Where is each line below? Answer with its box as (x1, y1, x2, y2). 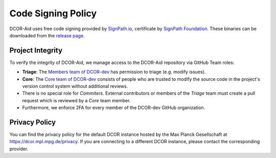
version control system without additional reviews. (22, 83, 128, 89)
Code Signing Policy (9, 8, 97, 19)
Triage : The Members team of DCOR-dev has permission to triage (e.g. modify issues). (22, 69, 206, 75)
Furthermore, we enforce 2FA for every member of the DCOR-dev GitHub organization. (22, 105, 205, 111)
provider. (9, 146, 29, 152)
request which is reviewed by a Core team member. (22, 97, 131, 103)
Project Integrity (9, 46, 63, 55)
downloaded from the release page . (9, 32, 85, 38)
